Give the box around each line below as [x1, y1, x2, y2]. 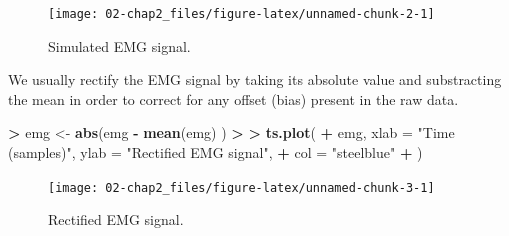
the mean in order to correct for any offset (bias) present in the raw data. [8, 88, 459, 109]
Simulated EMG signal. [48, 35, 191, 56]
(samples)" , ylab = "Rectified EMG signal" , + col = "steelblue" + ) [8, 142, 423, 163]
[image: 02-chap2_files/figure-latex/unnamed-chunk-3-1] [48, 180, 435, 195]
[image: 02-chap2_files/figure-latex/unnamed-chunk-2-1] [48, 7, 435, 21]
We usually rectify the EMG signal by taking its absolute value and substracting [8, 69, 502, 90]
